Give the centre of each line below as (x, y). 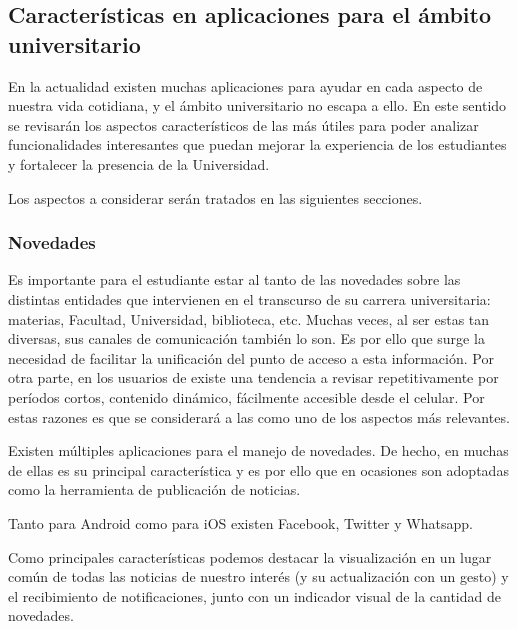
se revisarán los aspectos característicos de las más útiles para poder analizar (243, 124)
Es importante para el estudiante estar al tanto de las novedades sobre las (234, 279)
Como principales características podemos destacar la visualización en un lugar (250, 556)
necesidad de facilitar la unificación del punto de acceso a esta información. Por (251, 357)
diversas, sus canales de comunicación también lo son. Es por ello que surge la (246, 338)
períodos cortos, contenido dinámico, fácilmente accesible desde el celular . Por (246, 396)
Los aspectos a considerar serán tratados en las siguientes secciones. (215, 197)
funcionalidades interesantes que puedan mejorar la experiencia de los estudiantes (257, 144)
